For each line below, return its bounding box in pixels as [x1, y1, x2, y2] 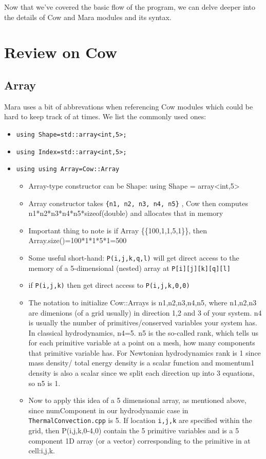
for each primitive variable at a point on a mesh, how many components [28, 337, 255, 348]
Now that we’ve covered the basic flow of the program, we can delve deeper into [4, 2, 255, 12]
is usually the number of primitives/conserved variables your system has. [28, 317, 257, 328]
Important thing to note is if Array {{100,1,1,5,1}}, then [28, 225, 207, 235]
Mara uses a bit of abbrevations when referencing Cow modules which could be [4, 101, 253, 112]
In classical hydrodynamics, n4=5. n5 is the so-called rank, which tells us [28, 327, 259, 338]
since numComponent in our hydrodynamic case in [28, 405, 188, 415]
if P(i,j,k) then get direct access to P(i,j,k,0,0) [28, 280, 190, 290]
